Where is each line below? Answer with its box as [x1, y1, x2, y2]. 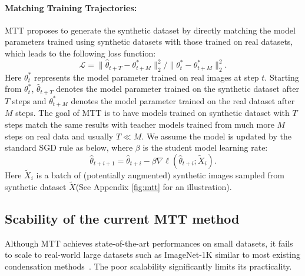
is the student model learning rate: [142, 141, 268, 154]
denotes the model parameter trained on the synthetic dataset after [56, 82, 299, 95]
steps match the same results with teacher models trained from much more [5, 118, 274, 130]
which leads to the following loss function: [5, 46, 156, 59]
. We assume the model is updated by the [141, 129, 291, 142]
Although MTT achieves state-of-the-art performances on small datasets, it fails [5, 237, 293, 249]
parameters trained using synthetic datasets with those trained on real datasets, [5, 35, 293, 48]
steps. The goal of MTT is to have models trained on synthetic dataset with [15, 107, 290, 119]
